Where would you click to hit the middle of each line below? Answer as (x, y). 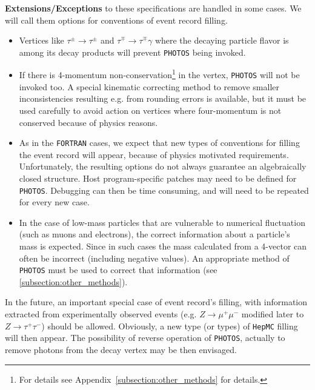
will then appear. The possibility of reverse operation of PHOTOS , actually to (145, 338)
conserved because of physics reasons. (88, 122)
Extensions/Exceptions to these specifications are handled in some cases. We (153, 8)
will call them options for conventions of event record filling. (116, 20)
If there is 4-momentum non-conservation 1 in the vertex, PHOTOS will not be (159, 74)
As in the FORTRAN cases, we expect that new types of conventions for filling (159, 143)
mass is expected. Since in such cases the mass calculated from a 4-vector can (163, 246)
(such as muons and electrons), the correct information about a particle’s (154, 234)
